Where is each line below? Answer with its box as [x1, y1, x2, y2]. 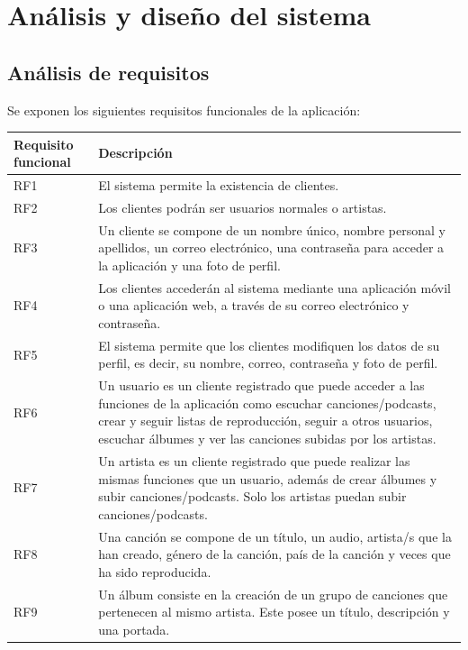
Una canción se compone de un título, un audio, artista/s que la [98, 526, 452, 545]
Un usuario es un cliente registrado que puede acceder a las [98, 376, 425, 395]
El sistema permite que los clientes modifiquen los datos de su [98, 335, 440, 354]
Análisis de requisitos [7, 58, 210, 86]
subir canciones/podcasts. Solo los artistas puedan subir [98, 487, 407, 506]
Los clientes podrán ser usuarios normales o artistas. [98, 197, 387, 216]
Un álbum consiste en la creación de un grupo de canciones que [98, 584, 448, 603]
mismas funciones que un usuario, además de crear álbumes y [98, 469, 437, 488]
